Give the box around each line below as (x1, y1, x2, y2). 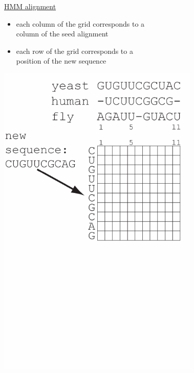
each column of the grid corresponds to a (16, 18, 145, 29)
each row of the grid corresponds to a (16, 45, 133, 56)
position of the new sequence (16, 55, 106, 66)
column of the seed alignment (16, 28, 109, 39)
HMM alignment (4, 1, 56, 11)
